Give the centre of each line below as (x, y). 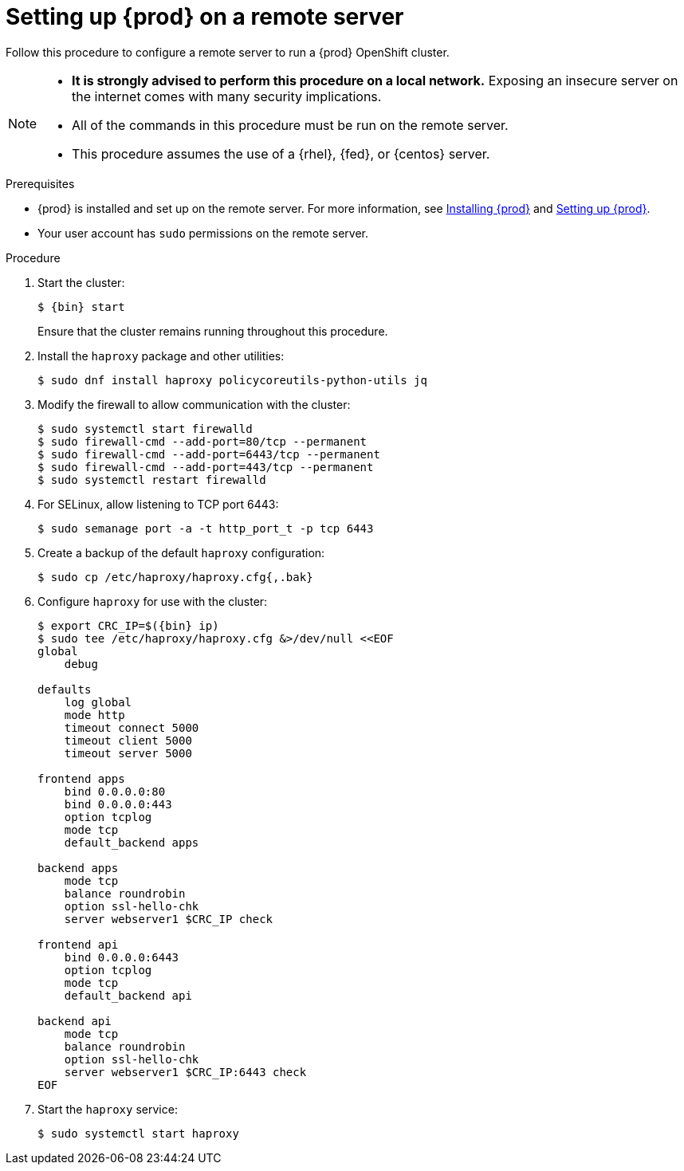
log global (98, 702)
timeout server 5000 (128, 753)
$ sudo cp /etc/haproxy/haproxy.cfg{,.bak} (175, 577)
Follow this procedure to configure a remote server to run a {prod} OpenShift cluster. (228, 52)
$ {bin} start (81, 307)
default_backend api (128, 995)
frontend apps (81, 778)
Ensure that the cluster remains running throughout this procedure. (213, 331)
